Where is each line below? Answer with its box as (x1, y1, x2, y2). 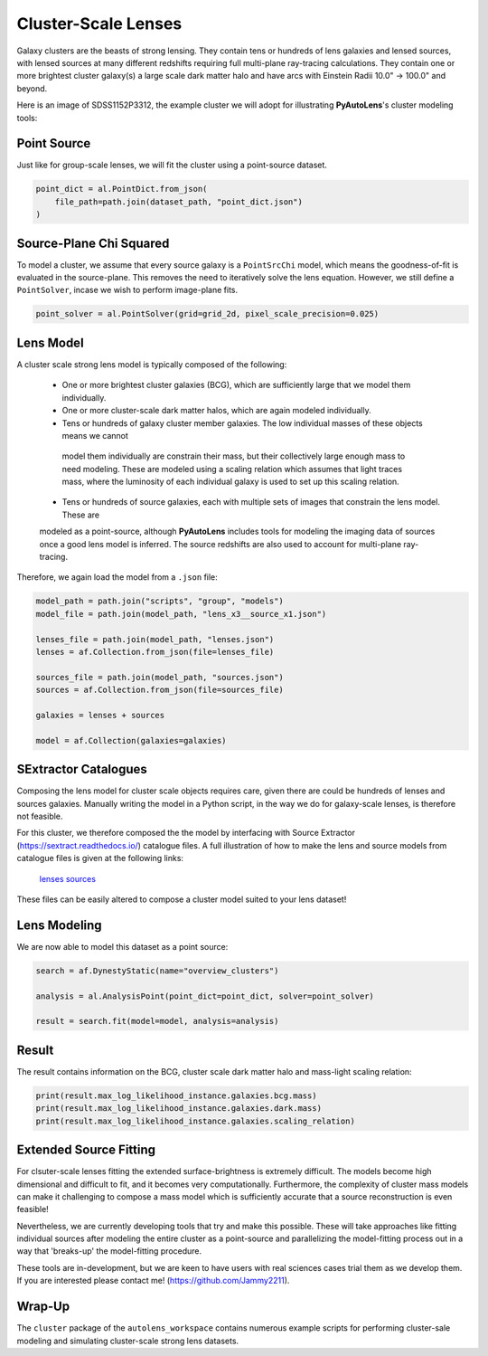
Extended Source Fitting (16, 1143, 156, 1158)
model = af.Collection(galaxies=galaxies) (35, 735, 227, 745)
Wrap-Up (16, 1299, 70, 1314)
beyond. (16, 82, 48, 94)
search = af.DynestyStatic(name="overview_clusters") (35, 965, 279, 976)
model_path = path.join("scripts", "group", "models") (35, 596, 284, 606)
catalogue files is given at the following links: (16, 853, 184, 864)
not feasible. (16, 811, 63, 821)
